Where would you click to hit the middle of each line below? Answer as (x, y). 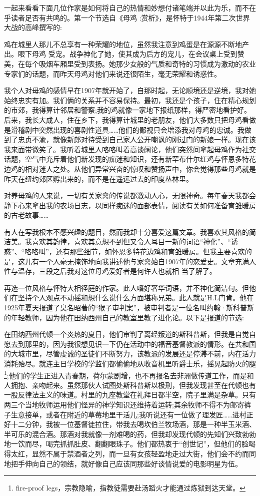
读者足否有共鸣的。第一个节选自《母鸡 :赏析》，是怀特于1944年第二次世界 (130, 17)
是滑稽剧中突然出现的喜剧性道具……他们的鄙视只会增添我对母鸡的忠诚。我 (124, 129)
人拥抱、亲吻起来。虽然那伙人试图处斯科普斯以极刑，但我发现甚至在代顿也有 (130, 385)
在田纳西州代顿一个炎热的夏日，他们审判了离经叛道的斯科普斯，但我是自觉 (126, 334)
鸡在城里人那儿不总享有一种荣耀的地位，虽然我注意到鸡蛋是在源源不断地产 (126, 44)
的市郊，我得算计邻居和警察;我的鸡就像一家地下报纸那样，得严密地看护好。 (127, 110)
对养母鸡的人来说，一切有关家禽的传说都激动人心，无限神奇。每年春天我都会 (130, 195)
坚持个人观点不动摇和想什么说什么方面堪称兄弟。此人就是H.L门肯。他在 (136, 298)
